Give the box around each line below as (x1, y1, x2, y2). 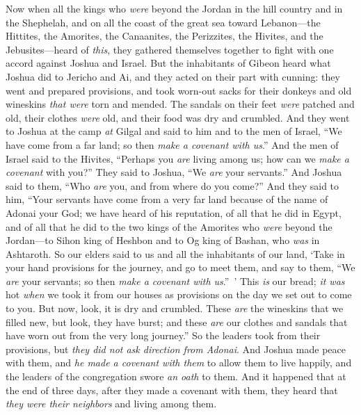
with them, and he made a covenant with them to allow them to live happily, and (6, 355, 352, 370)
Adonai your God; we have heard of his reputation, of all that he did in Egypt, (6, 205, 342, 220)
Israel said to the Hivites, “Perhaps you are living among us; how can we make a (6, 151, 349, 165)
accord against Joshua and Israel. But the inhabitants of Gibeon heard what (6, 56, 331, 70)
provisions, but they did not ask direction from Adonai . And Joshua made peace (6, 341, 346, 356)
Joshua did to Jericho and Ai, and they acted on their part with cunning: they (6, 69, 340, 83)
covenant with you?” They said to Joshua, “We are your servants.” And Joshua (6, 165, 342, 179)
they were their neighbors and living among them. (6, 396, 217, 411)
